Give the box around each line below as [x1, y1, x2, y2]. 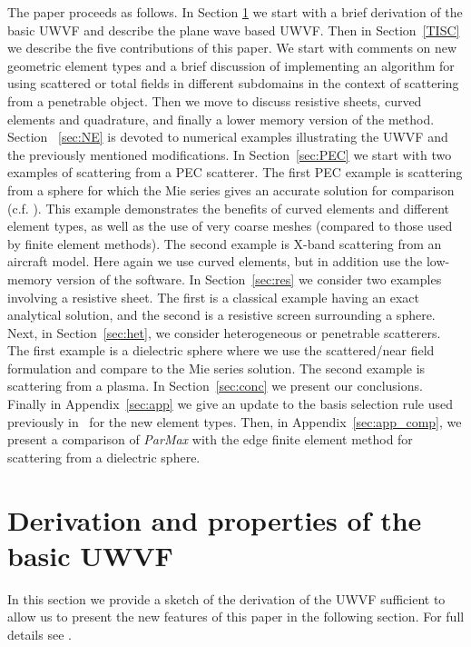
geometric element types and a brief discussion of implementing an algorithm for [7, 55, 455, 75]
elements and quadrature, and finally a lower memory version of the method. [7, 109, 435, 128]
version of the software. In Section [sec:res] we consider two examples [56, 269, 442, 288]
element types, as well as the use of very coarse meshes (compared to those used [7, 216, 453, 235]
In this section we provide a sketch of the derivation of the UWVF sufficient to [7, 589, 446, 608]
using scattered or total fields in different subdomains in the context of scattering [7, 74, 459, 93]
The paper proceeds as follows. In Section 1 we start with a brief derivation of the [7, 3, 463, 21]
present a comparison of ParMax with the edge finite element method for [7, 430, 413, 449]
